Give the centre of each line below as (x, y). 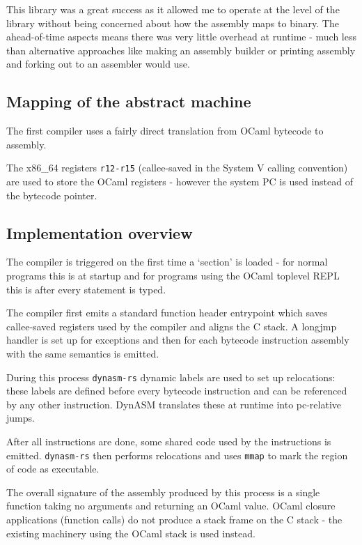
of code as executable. (53, 469)
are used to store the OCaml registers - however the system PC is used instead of (180, 182)
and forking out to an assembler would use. (98, 64)
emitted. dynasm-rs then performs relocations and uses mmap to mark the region (177, 455)
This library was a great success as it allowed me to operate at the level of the (173, 9)
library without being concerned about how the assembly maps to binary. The (173, 23)
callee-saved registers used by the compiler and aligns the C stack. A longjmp (172, 326)
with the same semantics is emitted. (83, 353)
